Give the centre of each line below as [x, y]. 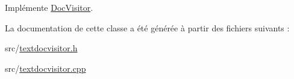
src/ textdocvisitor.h [41, 48]
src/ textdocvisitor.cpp [45, 68]
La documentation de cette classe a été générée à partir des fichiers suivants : [147, 27]
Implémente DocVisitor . [49, 7]
